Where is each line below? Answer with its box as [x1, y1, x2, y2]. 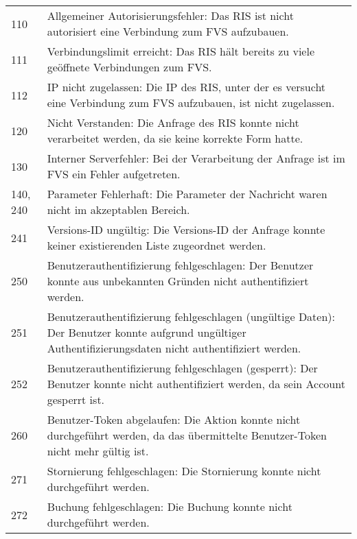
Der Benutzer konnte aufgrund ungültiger [47, 324, 246, 340]
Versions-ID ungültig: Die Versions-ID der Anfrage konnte [47, 221, 325, 237]
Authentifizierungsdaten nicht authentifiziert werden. [47, 340, 301, 356]
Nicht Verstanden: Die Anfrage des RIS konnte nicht [47, 115, 299, 130]
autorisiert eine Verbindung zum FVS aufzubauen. [47, 23, 289, 39]
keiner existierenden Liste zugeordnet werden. [47, 237, 266, 253]
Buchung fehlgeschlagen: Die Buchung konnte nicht [47, 499, 292, 514]
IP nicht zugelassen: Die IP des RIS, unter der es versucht [47, 79, 326, 95]
